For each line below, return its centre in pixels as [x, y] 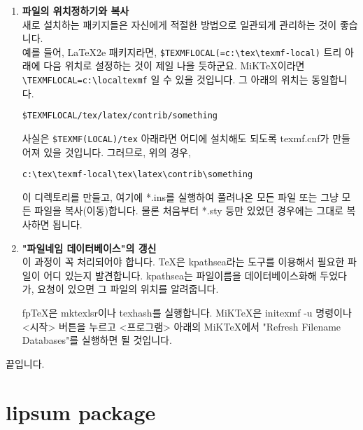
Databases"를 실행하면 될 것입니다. [97, 340]
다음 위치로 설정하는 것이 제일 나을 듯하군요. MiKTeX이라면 [174, 65]
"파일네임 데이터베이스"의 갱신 [89, 248]
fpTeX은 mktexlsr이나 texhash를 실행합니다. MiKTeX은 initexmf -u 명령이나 [187, 312]
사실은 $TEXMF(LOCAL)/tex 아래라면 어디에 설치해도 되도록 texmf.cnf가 [176, 138]
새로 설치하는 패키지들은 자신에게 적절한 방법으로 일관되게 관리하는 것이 [179, 24]
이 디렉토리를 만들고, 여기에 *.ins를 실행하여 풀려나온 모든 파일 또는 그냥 [180, 196]
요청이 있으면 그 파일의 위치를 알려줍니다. [128, 289]
